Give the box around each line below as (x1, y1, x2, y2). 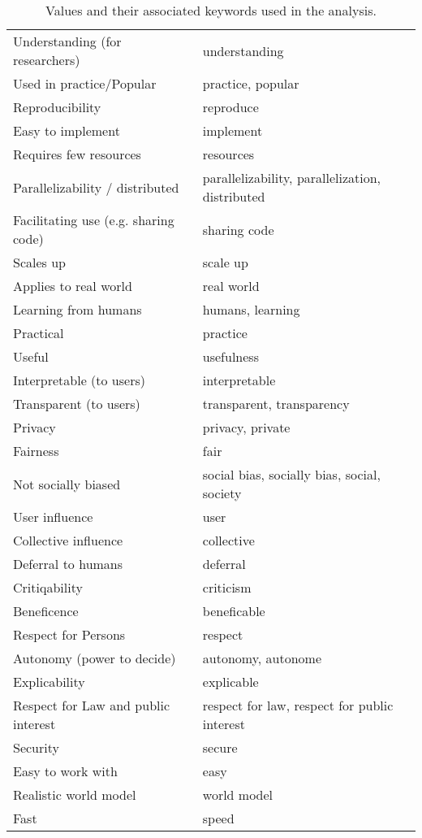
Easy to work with (13, 762, 118, 780)
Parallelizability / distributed (13, 177, 179, 197)
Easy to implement (13, 121, 120, 140)
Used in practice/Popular (13, 74, 157, 93)
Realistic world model (13, 785, 136, 804)
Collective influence (13, 531, 123, 549)
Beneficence (13, 601, 79, 620)
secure (202, 738, 238, 757)
